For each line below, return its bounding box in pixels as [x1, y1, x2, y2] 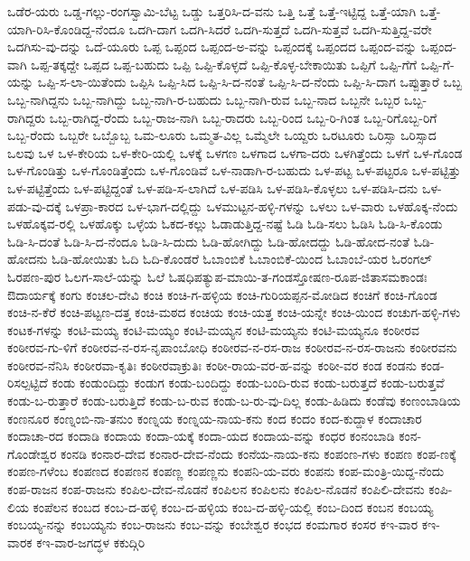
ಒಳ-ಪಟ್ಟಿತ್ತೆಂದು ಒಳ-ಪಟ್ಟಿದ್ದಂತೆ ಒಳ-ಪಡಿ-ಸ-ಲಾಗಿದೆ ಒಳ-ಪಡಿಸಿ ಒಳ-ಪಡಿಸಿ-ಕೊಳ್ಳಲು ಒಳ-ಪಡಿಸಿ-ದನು [7, 178, 418, 197]
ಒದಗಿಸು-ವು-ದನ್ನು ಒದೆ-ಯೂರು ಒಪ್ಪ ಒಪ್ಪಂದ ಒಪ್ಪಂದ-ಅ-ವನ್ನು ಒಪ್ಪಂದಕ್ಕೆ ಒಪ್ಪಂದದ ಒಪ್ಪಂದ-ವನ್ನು [7, 37, 418, 56]
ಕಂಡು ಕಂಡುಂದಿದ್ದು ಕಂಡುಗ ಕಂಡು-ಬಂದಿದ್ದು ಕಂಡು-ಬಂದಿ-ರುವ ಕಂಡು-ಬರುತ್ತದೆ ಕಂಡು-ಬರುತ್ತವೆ [52, 373, 445, 392]
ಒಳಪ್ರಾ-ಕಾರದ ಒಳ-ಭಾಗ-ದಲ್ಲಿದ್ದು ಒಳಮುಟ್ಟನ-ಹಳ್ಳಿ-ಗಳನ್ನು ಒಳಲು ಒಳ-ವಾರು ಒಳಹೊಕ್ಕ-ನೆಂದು [65, 196, 458, 215]
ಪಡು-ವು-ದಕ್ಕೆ [7, 196, 61, 215]
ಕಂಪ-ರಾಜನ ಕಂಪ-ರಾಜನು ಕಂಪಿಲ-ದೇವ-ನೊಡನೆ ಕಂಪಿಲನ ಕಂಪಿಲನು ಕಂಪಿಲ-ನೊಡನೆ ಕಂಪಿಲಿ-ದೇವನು [7, 480, 425, 499]
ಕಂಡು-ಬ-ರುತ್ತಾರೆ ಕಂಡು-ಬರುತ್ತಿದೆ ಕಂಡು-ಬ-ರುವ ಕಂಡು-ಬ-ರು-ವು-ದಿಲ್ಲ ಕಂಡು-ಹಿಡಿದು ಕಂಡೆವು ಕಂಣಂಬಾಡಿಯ [7, 391, 461, 410]
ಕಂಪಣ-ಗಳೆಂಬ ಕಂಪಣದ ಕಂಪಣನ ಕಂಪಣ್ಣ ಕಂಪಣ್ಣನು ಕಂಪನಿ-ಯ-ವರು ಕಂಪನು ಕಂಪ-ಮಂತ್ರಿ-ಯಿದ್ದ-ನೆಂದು [7, 462, 445, 481]
